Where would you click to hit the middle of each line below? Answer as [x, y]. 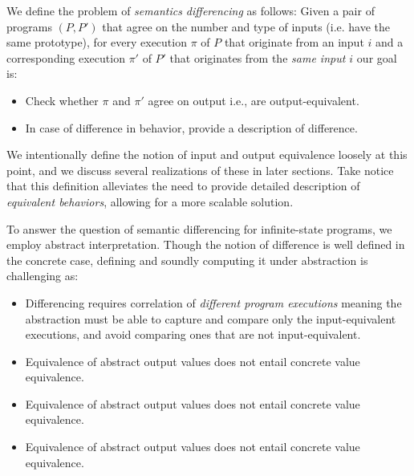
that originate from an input [294, 42]
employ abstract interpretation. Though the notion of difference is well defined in [206, 244]
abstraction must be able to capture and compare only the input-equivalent [211, 318]
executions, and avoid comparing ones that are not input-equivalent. [193, 334]
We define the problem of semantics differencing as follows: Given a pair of [191, 10]
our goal [377, 57]
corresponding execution [66, 57]
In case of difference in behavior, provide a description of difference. [191, 127]
